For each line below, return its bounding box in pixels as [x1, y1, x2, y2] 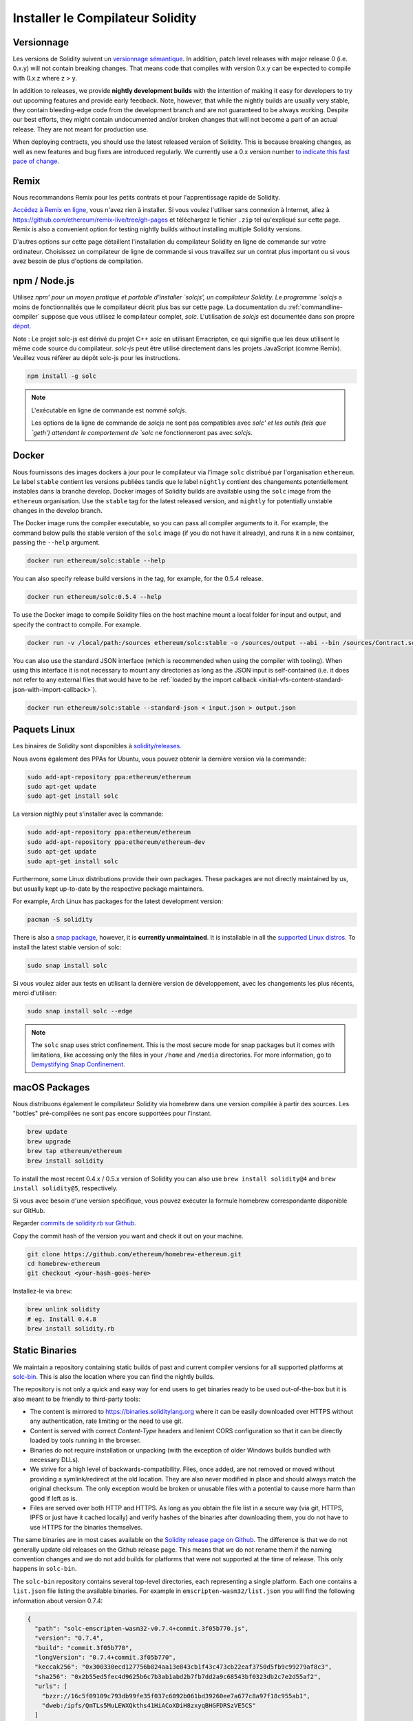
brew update [27, 1128, 68, 1136]
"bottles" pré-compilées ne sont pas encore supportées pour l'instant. [12, 1109, 213, 1118]
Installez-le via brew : [12, 1287, 72, 1296]
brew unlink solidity [27, 1305, 100, 1313]
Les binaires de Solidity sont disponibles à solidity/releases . [12, 742, 182, 750]
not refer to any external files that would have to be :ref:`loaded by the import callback [12, 675, 257, 684]
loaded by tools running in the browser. [30, 1436, 141, 1445]
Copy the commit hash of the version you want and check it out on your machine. [12, 1232, 244, 1240]
